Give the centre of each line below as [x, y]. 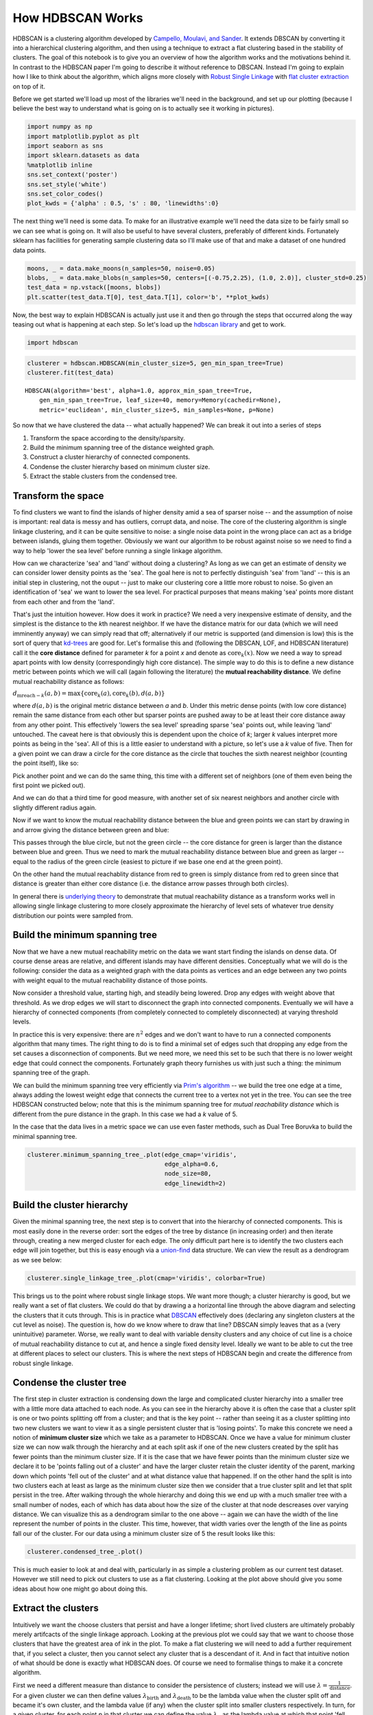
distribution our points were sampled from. [73, 915]
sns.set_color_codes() [65, 194]
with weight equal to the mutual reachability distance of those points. [110, 980]
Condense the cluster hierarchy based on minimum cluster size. [120, 466]
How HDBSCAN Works [78, 18]
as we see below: [37, 1259]
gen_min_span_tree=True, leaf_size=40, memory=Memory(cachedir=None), [160, 400]
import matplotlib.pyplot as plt [83, 136]
